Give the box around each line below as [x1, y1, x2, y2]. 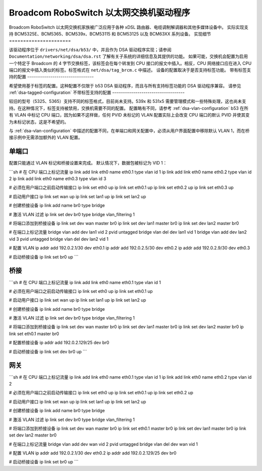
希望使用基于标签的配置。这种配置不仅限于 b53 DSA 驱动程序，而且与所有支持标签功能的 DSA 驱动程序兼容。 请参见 [9, 83, 241, 88]
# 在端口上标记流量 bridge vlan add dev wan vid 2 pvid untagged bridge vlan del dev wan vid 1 [9, 441, 198, 447]
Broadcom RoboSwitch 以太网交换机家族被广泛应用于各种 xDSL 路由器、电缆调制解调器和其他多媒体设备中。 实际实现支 [9, 24, 248, 30]
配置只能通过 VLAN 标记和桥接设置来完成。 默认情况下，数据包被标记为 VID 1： [9, 160, 167, 166]
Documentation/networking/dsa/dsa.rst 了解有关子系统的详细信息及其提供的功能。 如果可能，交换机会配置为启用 [9, 53, 248, 59]
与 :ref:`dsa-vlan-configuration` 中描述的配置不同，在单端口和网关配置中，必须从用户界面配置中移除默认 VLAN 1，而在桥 [9, 128, 250, 134]
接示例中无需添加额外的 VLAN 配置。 [9, 135, 82, 140]
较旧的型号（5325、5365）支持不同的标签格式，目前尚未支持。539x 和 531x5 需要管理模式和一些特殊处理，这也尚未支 [9, 99, 246, 104]
